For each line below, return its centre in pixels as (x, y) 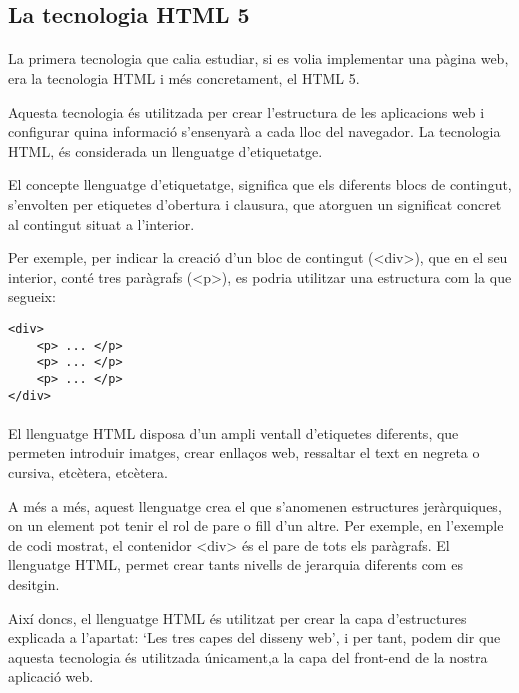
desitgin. (34, 583)
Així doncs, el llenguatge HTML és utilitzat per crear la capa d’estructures (237, 617)
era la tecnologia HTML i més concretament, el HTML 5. (184, 77)
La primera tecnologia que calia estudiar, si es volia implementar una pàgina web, (258, 58)
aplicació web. (51, 676)
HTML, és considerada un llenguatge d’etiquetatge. (165, 150)
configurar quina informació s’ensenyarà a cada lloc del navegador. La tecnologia (254, 131)
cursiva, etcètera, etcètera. (88, 471)
